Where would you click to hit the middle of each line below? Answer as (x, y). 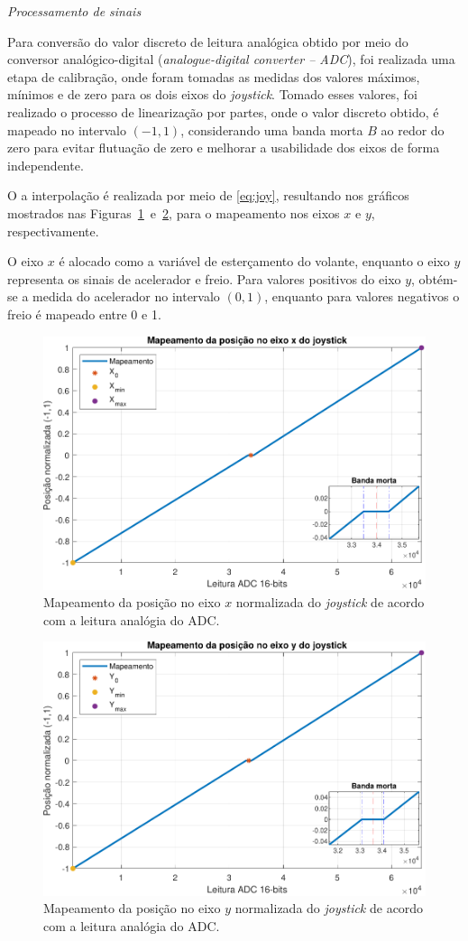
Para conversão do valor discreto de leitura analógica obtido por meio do (208, 41)
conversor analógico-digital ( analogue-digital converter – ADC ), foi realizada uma (231, 59)
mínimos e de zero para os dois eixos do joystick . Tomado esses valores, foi (212, 94)
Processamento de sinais (74, 11)
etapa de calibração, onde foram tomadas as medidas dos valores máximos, (214, 76)
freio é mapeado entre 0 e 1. (84, 314)
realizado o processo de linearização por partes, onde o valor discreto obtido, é (223, 111)
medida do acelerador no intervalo (126, 296)
